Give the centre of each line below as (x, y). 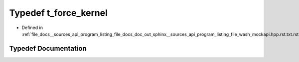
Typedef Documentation (48, 48)
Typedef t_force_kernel (59, 13)
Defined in (32, 28)
